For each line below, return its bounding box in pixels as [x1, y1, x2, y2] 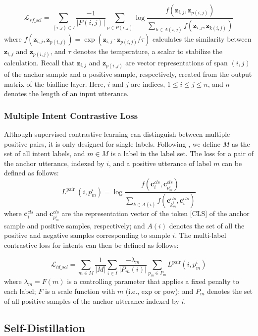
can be [222, 158, 242, 168]
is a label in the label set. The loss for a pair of [110, 148, 254, 159]
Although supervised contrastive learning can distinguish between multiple [4, 129, 230, 139]
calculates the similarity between [152, 33, 252, 44]
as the [232, 138, 250, 149]
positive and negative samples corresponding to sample [4, 230, 170, 240]
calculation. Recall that [4, 57, 75, 67]
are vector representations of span [125, 57, 228, 67]
